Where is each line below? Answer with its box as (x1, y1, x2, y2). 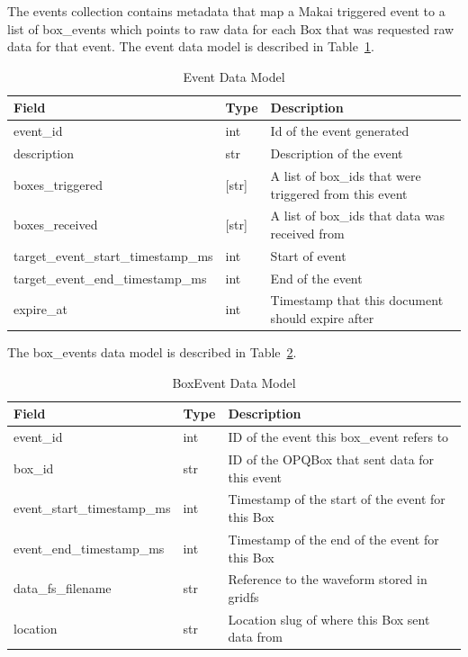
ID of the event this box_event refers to (228, 427, 449, 446)
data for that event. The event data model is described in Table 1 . (7, 37, 374, 56)
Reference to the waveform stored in (228, 570, 427, 589)
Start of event (270, 246, 346, 265)
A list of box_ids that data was (270, 206, 445, 225)
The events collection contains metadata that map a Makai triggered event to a (7, 2, 445, 20)
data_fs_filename (13, 579, 112, 598)
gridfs (228, 587, 259, 606)
